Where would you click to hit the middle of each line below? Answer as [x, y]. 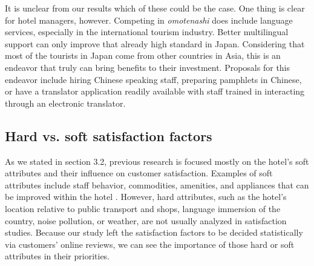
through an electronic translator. [65, 103]
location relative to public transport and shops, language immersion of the [143, 208]
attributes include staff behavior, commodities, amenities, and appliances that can [157, 185]
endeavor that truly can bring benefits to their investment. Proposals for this [148, 67]
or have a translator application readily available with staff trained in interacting [155, 91]
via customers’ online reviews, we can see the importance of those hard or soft [150, 244]
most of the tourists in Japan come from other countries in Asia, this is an [143, 55]
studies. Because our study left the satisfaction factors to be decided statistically [154, 232]
